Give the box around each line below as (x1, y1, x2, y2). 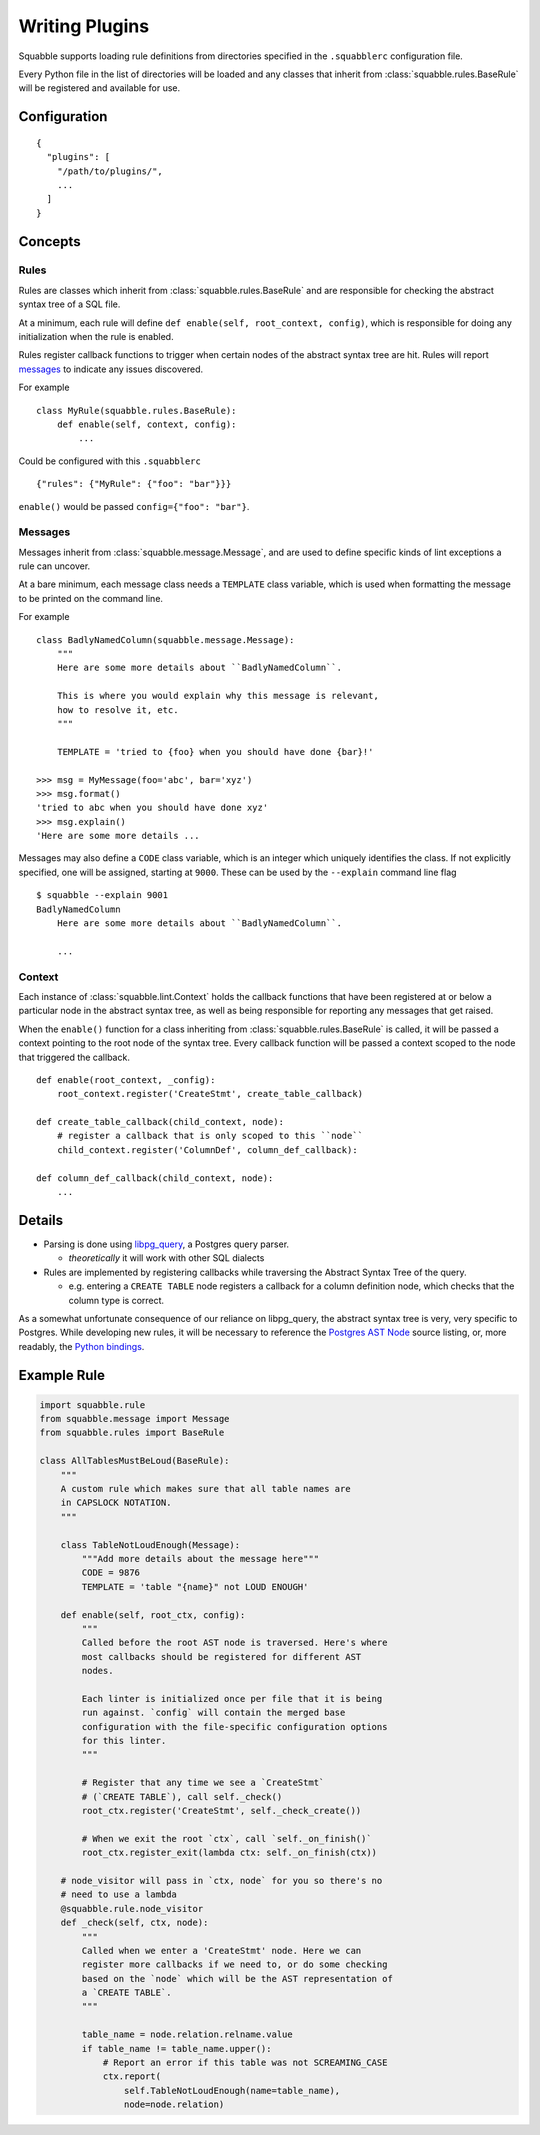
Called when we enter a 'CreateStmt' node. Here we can (81, 1945, 362, 1956)
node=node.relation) (123, 2099, 225, 2110)
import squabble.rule (39, 1399, 146, 1410)
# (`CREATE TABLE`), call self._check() (81, 1791, 283, 1802)
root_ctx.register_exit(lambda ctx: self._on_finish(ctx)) (81, 1847, 378, 1859)
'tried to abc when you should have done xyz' (36, 802, 269, 814)
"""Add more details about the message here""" (81, 1553, 320, 1564)
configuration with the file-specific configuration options (81, 1721, 388, 1732)
